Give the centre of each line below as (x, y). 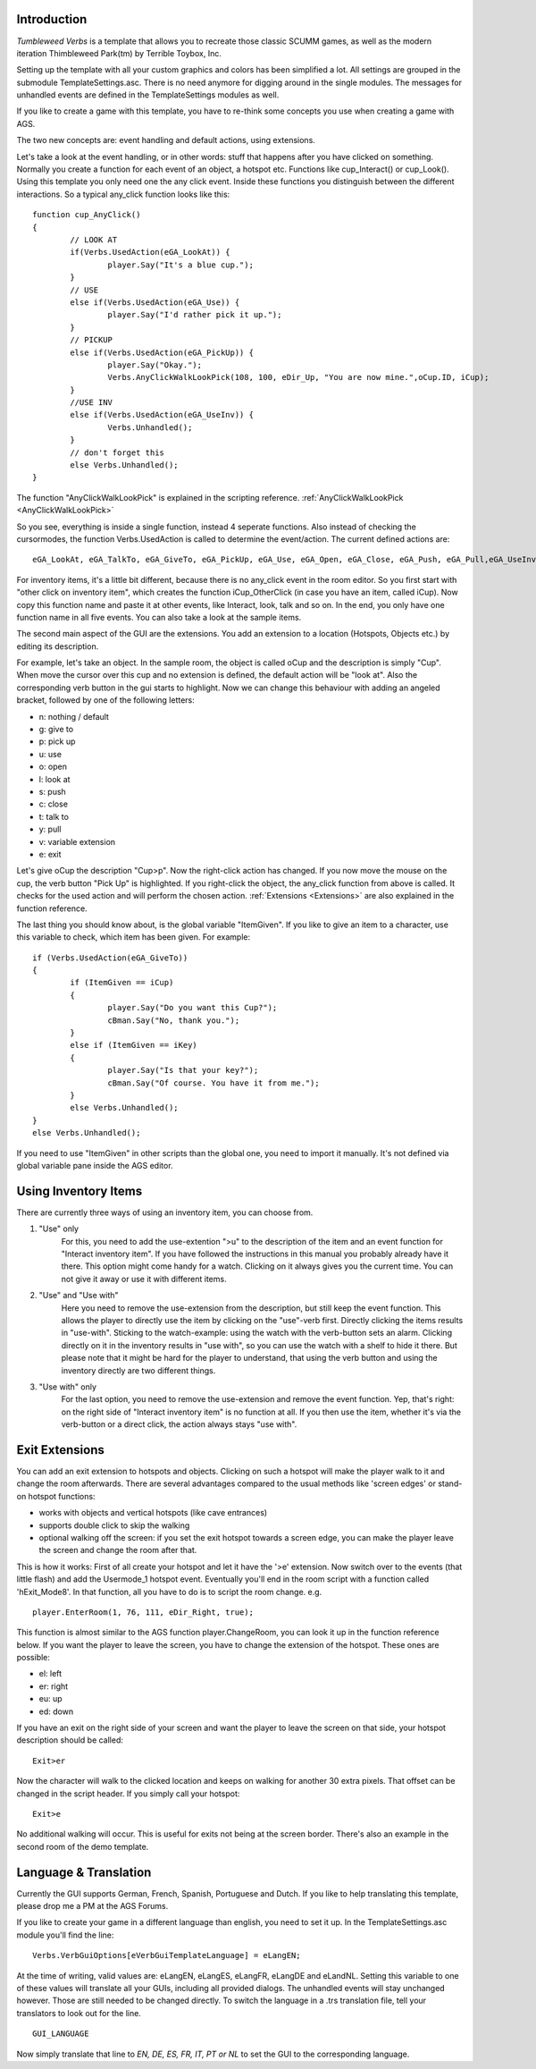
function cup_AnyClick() (87, 215)
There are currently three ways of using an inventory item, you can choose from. (165, 1212)
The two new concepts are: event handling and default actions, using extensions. (166, 140)
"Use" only (59, 1229)
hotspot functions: (62, 1496)
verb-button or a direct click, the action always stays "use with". (179, 1424)
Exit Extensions (60, 1450)
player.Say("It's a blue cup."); (181, 265)
